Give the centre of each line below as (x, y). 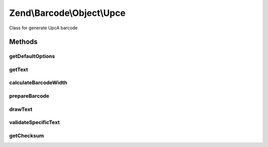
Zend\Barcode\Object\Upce (67, 13)
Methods (23, 42)
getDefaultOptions (32, 56)
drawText (21, 109)
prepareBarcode (29, 96)
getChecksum (27, 136)
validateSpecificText (34, 123)
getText (19, 70)
